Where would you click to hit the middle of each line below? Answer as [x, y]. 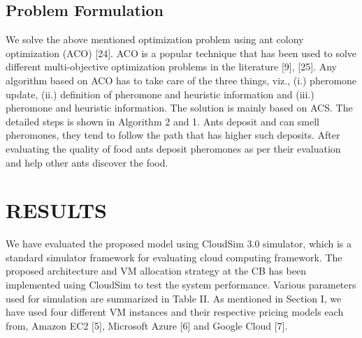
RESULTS [56, 210]
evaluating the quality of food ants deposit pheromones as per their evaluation [173, 148]
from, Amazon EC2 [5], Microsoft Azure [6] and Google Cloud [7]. [147, 325]
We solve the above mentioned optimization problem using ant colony [155, 39]
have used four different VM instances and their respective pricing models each [175, 312]
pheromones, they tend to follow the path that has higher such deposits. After [173, 135]
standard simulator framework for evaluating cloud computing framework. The [174, 257]
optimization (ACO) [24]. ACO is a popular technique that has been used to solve [181, 53]
